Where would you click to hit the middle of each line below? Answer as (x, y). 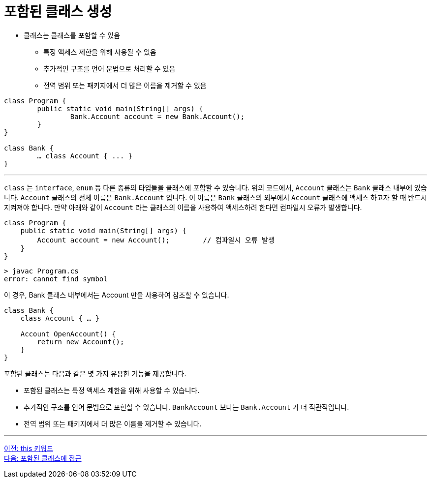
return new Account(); (81, 342)
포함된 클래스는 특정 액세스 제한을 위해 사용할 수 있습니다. (112, 390)
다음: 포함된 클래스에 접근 (43, 458)
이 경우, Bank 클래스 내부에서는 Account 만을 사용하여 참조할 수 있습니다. (117, 295)
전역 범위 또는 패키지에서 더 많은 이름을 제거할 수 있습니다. (113, 423)
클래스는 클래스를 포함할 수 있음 (72, 35)
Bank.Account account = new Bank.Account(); (157, 116)
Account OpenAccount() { (68, 334)
